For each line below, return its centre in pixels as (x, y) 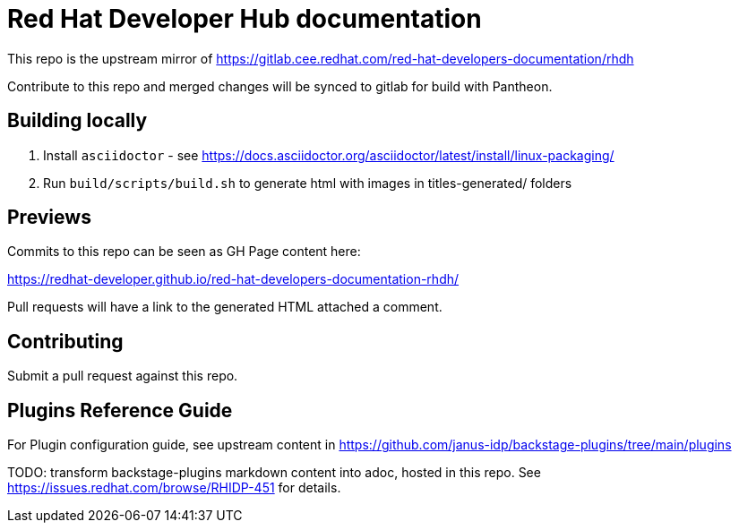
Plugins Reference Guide (120, 410)
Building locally (77, 121)
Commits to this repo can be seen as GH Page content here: (184, 252)
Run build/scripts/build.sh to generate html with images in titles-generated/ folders (308, 183)
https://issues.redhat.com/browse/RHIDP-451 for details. (174, 488)
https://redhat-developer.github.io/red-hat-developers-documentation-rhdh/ (233, 279)
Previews (49, 218)
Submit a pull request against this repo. (123, 376)
